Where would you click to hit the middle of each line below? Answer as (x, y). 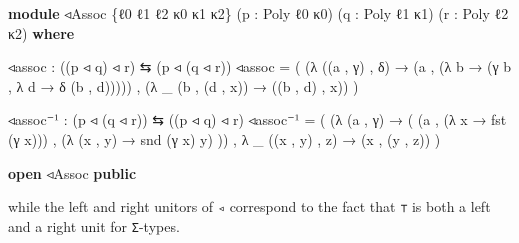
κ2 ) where (41, 32)
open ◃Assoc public (72, 172)
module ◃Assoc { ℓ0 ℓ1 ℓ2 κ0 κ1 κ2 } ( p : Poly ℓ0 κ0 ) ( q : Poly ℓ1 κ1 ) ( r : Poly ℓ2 (258, 13)
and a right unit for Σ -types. (94, 225)
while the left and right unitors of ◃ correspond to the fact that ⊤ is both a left (249, 206)
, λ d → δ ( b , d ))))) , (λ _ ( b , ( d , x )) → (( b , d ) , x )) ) (183, 85)
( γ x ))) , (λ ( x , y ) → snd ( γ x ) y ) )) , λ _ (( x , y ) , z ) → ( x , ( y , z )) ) (224, 138)
